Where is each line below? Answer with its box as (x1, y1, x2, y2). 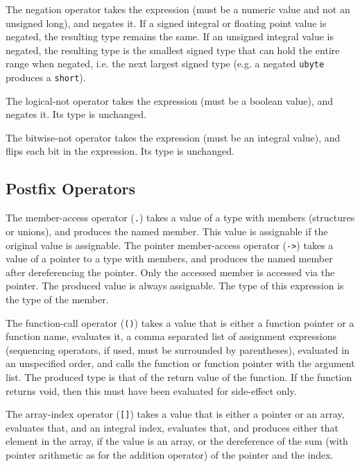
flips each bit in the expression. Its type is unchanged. (6, 144, 234, 158)
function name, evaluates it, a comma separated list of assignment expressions (6, 329, 337, 343)
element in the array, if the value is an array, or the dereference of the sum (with (6, 434, 348, 448)
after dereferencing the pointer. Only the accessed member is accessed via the (6, 264, 335, 279)
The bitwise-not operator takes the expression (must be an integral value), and (6, 130, 341, 144)
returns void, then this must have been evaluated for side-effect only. (6, 383, 297, 398)
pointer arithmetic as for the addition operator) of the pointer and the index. (6, 448, 334, 462)
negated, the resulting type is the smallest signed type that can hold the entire (6, 42, 340, 57)
